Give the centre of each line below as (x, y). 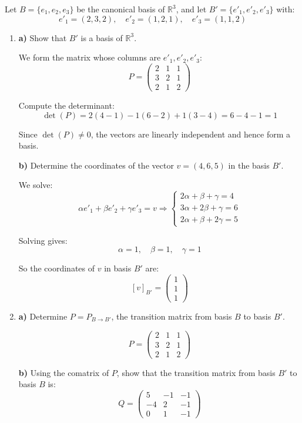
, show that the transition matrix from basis (196, 372)
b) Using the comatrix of (64, 372)
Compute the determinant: (66, 105)
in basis (118, 268)
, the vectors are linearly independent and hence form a (191, 134)
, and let (191, 9)
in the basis (249, 165)
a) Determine (43, 316)
